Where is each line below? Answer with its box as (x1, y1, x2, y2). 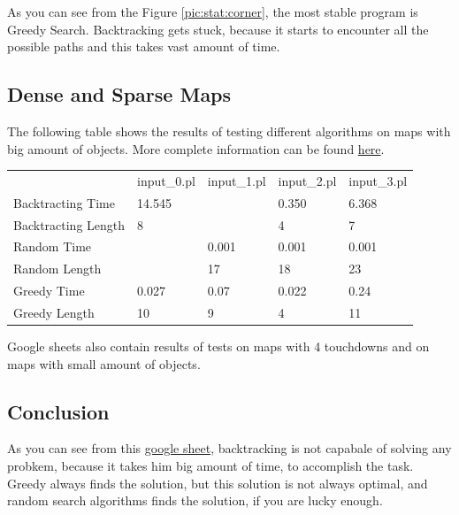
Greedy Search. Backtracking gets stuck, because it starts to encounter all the (7, 19, 429, 38)
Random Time (13, 237, 92, 256)
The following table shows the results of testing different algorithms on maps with (7, 121, 451, 140)
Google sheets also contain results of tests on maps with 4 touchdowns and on (7, 337, 430, 356)
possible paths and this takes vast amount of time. (7, 37, 280, 56)
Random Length (13, 259, 102, 278)
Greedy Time (13, 281, 85, 300)
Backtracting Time (13, 193, 115, 211)
